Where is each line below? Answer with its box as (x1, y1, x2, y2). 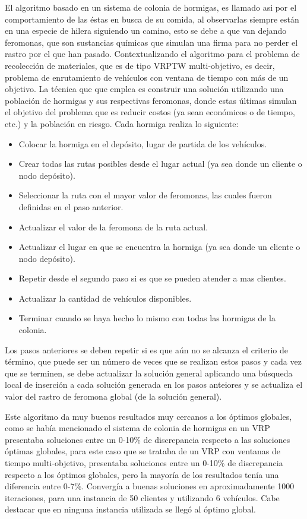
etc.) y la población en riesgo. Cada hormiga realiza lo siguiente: (5, 117, 239, 129)
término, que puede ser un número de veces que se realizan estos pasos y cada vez (5, 355, 302, 368)
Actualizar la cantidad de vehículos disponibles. (18, 292, 192, 304)
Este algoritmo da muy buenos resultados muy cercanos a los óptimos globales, (5, 410, 292, 422)
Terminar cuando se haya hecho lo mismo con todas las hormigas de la (18, 312, 276, 324)
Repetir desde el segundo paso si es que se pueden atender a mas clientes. (18, 272, 286, 284)
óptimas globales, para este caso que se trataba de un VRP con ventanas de (5, 445, 281, 457)
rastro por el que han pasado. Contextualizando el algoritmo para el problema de (5, 48, 300, 60)
